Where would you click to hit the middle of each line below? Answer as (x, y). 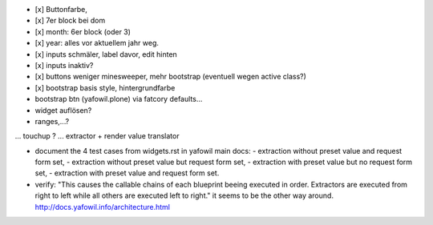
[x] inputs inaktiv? (64, 65)
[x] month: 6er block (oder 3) (83, 31)
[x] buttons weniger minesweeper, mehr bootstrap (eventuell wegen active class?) (170, 77)
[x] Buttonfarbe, (61, 9)
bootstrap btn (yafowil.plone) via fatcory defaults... (119, 99)
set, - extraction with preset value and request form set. (127, 173)
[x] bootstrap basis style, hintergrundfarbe (105, 87)
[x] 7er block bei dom (70, 21)
